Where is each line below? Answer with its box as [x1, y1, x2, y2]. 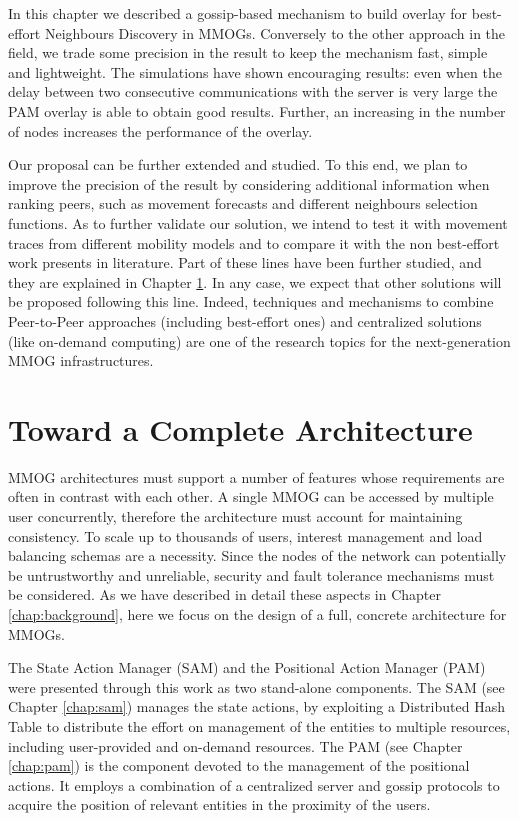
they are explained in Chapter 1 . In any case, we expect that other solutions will [8, 271, 502, 292]
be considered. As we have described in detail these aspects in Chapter [8, 584, 441, 605]
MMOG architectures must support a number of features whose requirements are [8, 466, 505, 487]
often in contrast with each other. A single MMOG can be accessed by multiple [8, 486, 494, 507]
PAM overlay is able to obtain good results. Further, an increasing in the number [8, 100, 506, 121]
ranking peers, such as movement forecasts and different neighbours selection [8, 193, 478, 214]
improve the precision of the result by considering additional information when [8, 173, 490, 194]
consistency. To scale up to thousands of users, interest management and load [8, 525, 483, 546]
